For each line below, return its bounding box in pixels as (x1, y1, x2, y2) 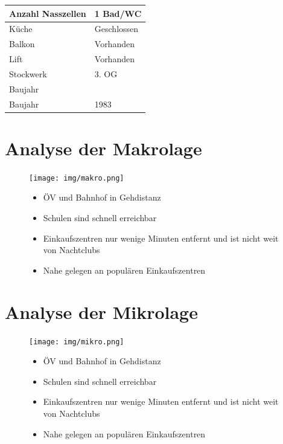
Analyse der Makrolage (5, 135, 202, 160)
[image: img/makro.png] (29, 173, 124, 182)
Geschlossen (94, 22, 139, 35)
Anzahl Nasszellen (9, 7, 86, 19)
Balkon (9, 37, 35, 50)
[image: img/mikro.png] (29, 337, 124, 346)
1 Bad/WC (94, 7, 142, 19)
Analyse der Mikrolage (5, 299, 198, 324)
